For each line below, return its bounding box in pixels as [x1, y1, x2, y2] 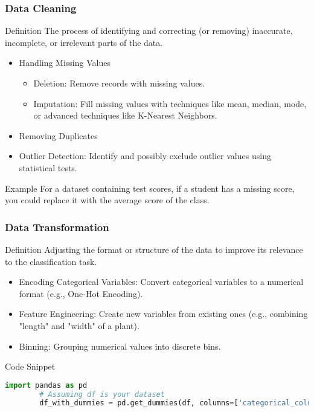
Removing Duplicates [19, 129, 98, 142]
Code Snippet [5, 360, 56, 373]
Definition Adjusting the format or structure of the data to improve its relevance [5, 243, 303, 255]
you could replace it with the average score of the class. [5, 194, 210, 206]
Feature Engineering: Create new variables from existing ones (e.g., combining [19, 307, 308, 320]
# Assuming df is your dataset [39, 390, 165, 399]
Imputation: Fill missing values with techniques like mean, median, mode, [33, 97, 307, 110]
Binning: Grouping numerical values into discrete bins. [19, 339, 221, 352]
